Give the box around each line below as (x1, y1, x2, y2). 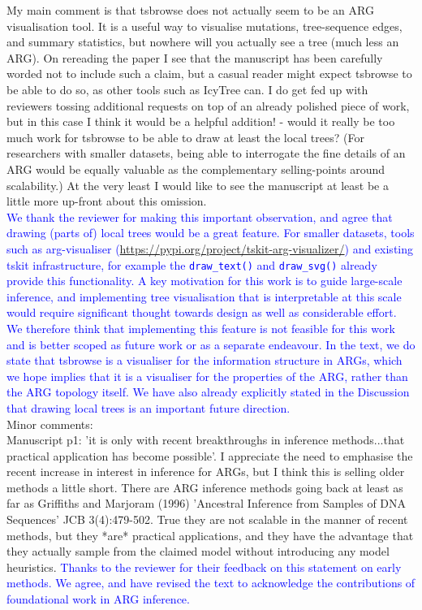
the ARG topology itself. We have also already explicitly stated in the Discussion (6, 383, 410, 400)
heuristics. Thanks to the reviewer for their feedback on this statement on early (6, 558, 402, 575)
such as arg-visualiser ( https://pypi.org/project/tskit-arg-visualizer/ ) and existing (6, 240, 414, 257)
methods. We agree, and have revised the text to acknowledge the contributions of (6, 574, 416, 591)
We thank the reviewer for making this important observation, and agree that (6, 208, 393, 225)
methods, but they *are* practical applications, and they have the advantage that (6, 526, 414, 543)
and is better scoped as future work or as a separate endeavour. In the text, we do (6, 335, 416, 353)
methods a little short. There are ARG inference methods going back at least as (6, 478, 403, 495)
